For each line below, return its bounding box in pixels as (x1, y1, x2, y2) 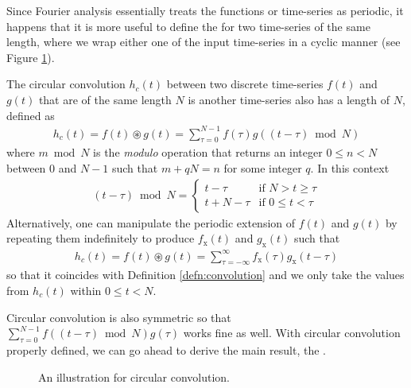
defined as (6, 107, 55, 123)
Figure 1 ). (6, 48, 55, 65)
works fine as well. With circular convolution (183, 324, 401, 341)
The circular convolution (6, 76, 126, 92)
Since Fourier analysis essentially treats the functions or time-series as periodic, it (6, 2, 404, 18)
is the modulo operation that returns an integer (93, 144, 323, 161)
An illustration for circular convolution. (38, 368, 231, 385)
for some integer (223, 160, 302, 177)
